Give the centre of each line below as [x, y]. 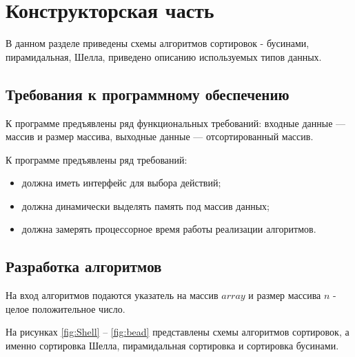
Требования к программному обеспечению [148, 94]
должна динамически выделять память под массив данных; [145, 205]
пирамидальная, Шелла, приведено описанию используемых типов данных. [164, 56]
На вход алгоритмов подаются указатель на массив [112, 295]
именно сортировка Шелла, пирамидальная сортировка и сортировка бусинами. [172, 346]
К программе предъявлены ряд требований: [97, 159]
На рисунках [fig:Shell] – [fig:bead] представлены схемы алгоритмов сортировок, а [177, 332]
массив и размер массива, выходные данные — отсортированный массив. [160, 136]
